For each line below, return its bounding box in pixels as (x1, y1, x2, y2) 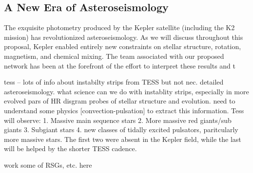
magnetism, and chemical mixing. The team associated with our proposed (4, 51, 224, 61)
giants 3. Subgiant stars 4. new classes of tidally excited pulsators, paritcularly (4, 124, 238, 135)
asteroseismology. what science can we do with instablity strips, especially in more (4, 86, 249, 96)
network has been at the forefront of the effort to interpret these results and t (4, 60, 236, 70)
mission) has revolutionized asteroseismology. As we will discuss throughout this (4, 32, 243, 42)
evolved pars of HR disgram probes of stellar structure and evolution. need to (4, 96, 235, 106)
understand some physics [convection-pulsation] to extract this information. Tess (4, 105, 244, 115)
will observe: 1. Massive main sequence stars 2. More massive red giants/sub (4, 115, 232, 125)
